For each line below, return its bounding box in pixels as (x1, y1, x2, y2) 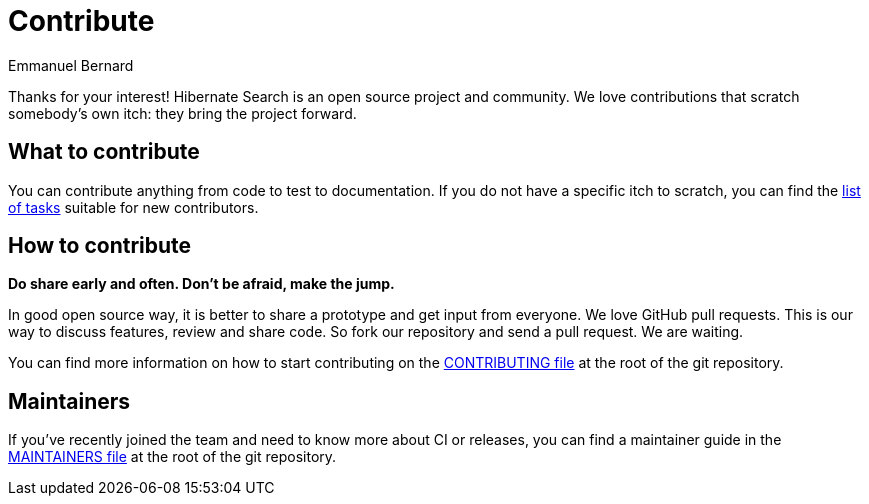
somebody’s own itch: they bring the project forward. (8, 104, 357, 122)
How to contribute (8, 233, 192, 259)
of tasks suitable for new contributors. (8, 198, 259, 216)
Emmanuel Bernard (8, 56, 134, 74)
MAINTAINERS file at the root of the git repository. (8, 448, 337, 466)
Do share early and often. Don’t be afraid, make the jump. (8, 275, 395, 293)
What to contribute (8, 139, 200, 165)
